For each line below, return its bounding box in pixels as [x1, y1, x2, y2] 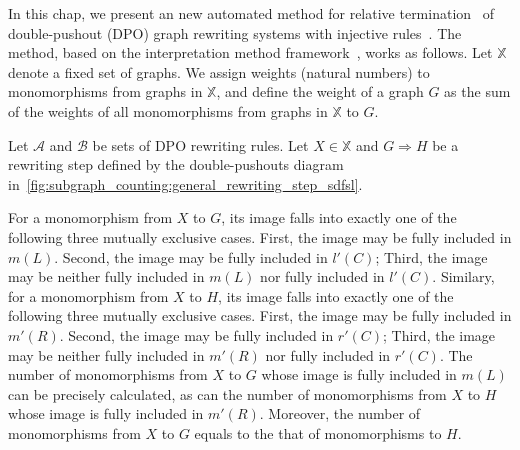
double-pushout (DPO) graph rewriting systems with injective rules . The [8, 22, 462, 43]
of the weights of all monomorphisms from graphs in [8, 100, 328, 121]
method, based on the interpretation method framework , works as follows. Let [8, 42, 493, 63]
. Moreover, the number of [259, 403, 421, 424]
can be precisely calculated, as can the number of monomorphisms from [8, 383, 447, 404]
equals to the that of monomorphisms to [194, 422, 442, 443]
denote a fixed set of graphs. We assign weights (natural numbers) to [8, 61, 430, 82]
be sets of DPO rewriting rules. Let [92, 134, 309, 155]
